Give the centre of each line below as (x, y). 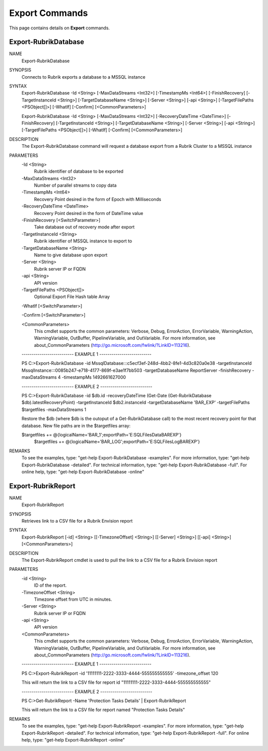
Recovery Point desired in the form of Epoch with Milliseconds (98, 199)
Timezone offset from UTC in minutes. (73, 599)
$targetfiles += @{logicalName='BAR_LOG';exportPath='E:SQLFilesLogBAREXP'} (117, 442)
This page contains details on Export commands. (60, 28)
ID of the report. (50, 585)
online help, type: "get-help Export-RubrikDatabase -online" (83, 472)
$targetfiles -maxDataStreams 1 (54, 409)
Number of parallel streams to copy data (75, 185)
